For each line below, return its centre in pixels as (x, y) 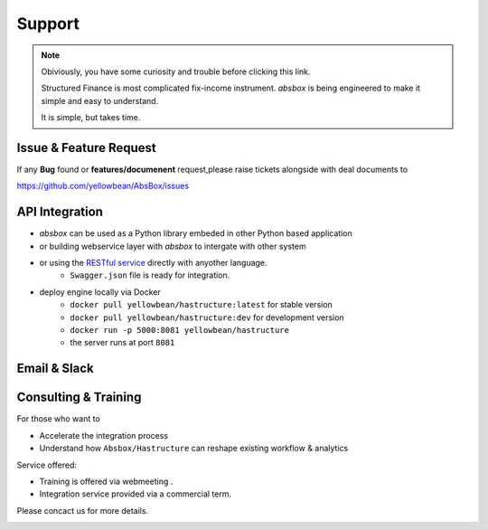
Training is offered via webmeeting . (106, 481)
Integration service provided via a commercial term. (136, 494)
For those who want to (59, 419)
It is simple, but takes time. (91, 118)
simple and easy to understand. (100, 100)
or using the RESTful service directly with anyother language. (153, 263)
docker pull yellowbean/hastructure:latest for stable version (202, 305)
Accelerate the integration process (104, 435)
